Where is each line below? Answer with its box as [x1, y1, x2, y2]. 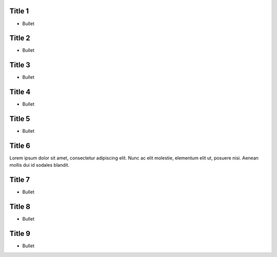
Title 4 [9, 88, 31, 96]
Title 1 [9, 7, 29, 15]
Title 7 [9, 175, 30, 184]
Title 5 [9, 114, 30, 123]
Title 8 [9, 203, 31, 211]
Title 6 [9, 141, 31, 150]
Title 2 [9, 34, 30, 43]
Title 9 [9, 229, 31, 238]
